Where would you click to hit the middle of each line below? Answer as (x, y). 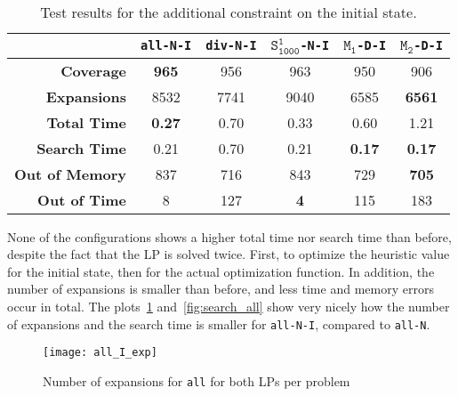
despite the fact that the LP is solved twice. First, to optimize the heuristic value (229, 254)
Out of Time (82, 199)
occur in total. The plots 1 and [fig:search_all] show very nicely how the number (229, 306)
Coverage (94, 70)
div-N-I (231, 46)
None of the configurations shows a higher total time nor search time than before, (229, 236)
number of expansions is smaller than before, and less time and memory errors (221, 289)
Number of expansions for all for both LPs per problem (197, 380)
